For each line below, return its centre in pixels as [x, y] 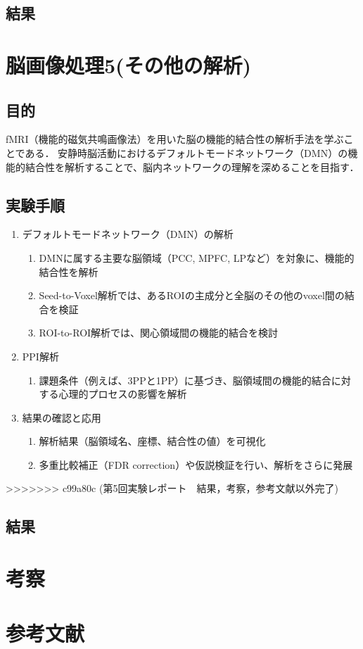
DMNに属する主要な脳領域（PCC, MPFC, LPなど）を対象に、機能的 [197, 257]
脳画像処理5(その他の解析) [129, 64]
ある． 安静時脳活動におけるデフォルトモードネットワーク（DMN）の [186, 152]
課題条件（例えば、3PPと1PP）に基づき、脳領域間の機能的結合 [185, 380]
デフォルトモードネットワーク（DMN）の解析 [128, 234]
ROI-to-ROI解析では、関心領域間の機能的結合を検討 [159, 333]
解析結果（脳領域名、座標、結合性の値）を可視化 [152, 441]
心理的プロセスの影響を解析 [123, 394]
